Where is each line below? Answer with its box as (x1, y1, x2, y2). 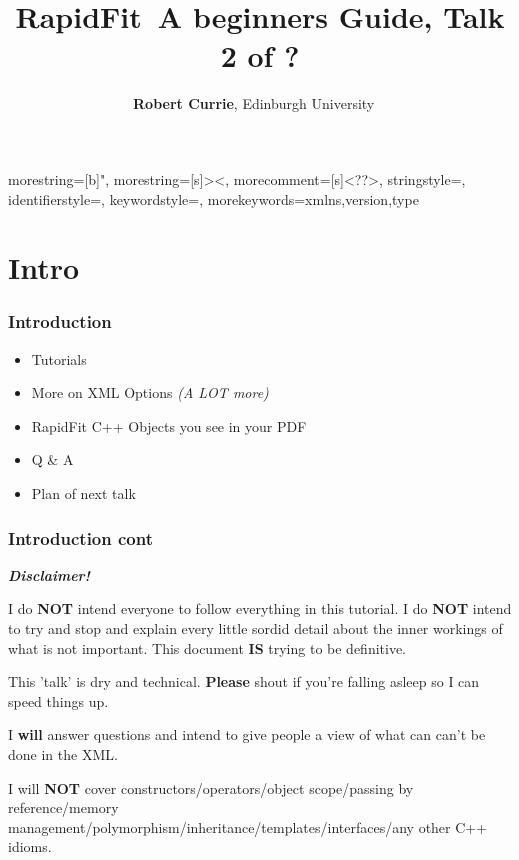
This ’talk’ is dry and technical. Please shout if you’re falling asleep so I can (8, 671, 480, 692)
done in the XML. (8, 744, 118, 765)
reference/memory (8, 797, 119, 818)
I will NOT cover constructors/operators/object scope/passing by (8, 777, 414, 798)
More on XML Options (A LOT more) (31, 382, 269, 403)
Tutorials (31, 348, 87, 369)
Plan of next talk (31, 483, 136, 504)
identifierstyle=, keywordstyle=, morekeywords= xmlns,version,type (8, 188, 419, 209)
